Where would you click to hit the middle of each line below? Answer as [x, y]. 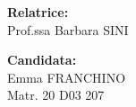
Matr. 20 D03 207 [56, 95]
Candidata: [42, 60]
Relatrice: [38, 12]
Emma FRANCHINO [67, 77]
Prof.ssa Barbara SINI [68, 29]
